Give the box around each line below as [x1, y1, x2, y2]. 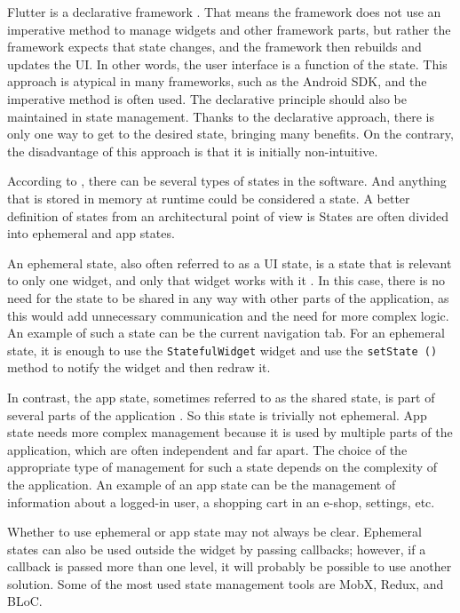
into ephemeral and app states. [7, 224, 175, 243]
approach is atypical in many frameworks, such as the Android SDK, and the [7, 72, 427, 91]
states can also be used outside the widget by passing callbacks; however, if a [7, 539, 426, 558]
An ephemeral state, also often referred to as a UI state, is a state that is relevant [7, 253, 452, 272]
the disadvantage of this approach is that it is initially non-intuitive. [7, 141, 378, 160]
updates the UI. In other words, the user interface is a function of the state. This [7, 54, 448, 73]
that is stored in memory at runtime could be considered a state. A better [7, 188, 410, 207]
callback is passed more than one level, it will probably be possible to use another [7, 557, 452, 576]
